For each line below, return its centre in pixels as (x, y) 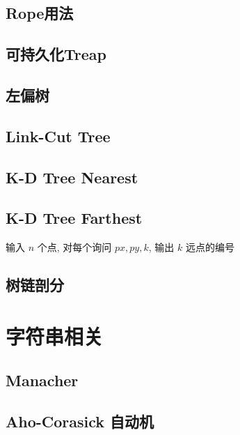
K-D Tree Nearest (72, 177)
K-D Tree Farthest (74, 218)
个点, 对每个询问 (74, 247)
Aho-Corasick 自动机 (80, 421)
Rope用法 (40, 13)
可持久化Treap (56, 54)
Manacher (42, 380)
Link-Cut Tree (58, 136)
